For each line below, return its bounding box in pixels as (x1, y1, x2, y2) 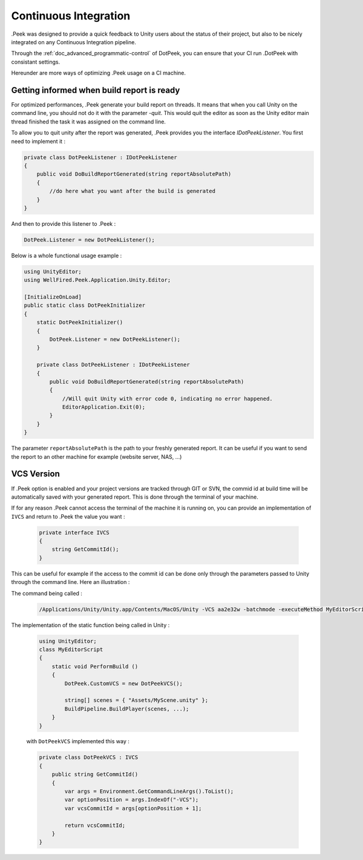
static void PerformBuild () (51, 663, 139, 670)
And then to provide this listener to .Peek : (11, 220, 116, 227)
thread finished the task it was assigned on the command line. (11, 118, 166, 125)
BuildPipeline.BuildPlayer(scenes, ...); (64, 705, 189, 712)
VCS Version (11, 469, 60, 479)
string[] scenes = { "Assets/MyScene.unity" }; (64, 697, 209, 704)
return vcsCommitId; (64, 822, 126, 829)
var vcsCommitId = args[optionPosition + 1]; (64, 805, 202, 812)
